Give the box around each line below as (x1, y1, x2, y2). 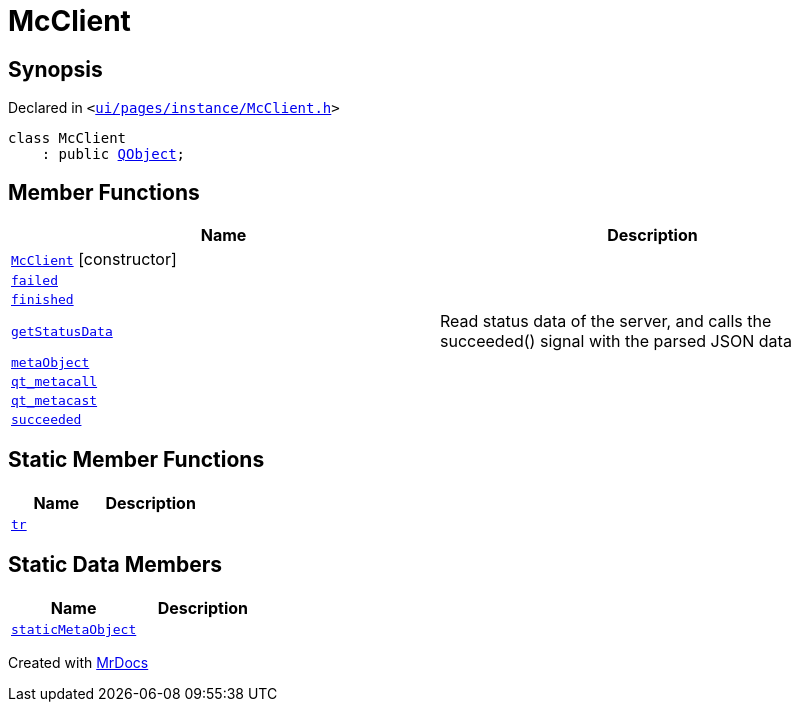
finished (11, 292, 74, 308)
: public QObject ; (41, 146, 186, 163)
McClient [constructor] (11, 249, 177, 270)
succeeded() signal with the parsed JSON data (440, 331, 792, 352)
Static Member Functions (8, 447, 265, 473)
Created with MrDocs (8, 653, 149, 671)
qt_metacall (11, 374, 98, 390)
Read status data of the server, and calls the (440, 311, 772, 332)
